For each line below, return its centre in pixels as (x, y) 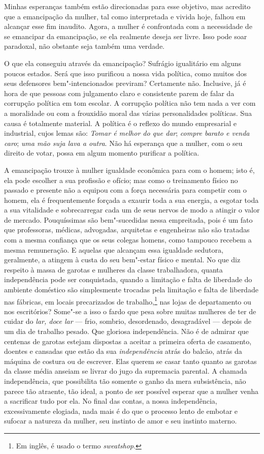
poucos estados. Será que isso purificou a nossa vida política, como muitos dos (125, 73)
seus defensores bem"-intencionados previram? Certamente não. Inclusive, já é (125, 83)
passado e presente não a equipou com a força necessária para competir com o (125, 190)
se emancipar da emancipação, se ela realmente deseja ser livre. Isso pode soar (126, 36)
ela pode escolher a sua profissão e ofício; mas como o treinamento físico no (121, 180)
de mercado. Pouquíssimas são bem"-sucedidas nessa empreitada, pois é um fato (128, 219)
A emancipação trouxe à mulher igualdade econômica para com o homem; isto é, (129, 170)
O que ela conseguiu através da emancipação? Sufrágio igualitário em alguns (123, 63)
